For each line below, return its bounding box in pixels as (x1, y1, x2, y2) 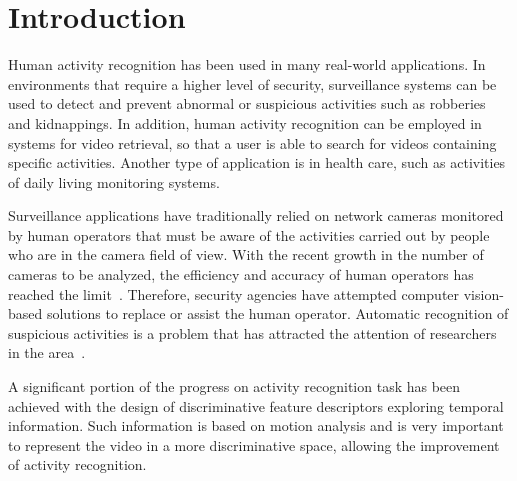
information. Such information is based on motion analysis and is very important (8, 415, 504, 436)
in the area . (8, 342, 86, 363)
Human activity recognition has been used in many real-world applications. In (8, 54, 486, 75)
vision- (463, 283, 504, 304)
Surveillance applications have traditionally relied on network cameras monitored (8, 205, 504, 226)
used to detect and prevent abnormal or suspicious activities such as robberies (8, 93, 486, 114)
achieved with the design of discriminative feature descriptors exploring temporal (8, 395, 504, 416)
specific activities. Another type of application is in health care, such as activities (8, 152, 506, 173)
